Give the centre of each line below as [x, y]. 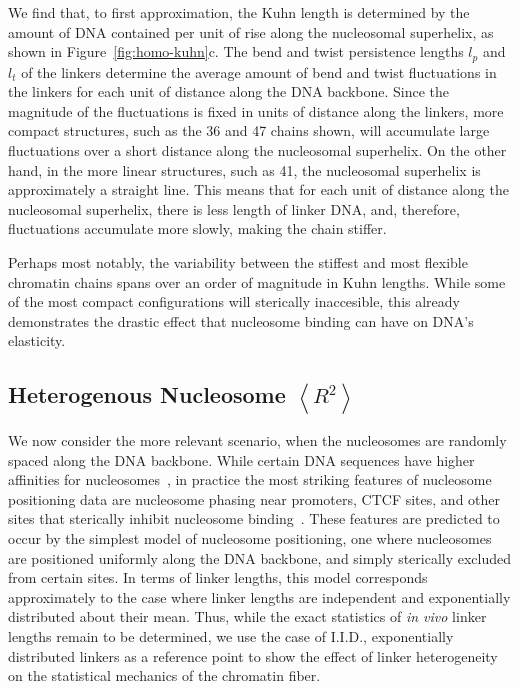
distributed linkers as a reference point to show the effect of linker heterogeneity [253, 655]
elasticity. [37, 340]
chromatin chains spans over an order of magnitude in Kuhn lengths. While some [257, 281]
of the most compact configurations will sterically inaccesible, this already [234, 301]
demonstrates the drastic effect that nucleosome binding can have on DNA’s [241, 320]
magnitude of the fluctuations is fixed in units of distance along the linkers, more [256, 110]
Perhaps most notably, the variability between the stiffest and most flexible [238, 261]
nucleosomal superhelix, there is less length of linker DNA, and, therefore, [234, 208]
